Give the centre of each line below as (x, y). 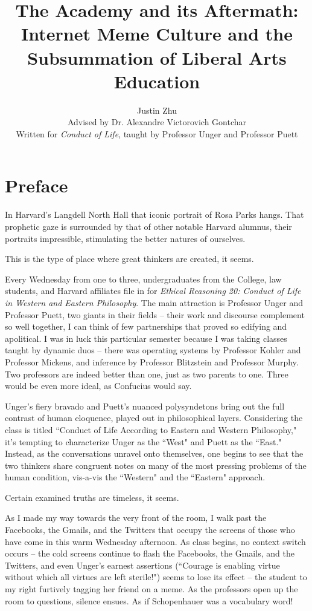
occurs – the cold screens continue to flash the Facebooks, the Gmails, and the (150, 553)
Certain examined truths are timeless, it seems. (92, 497)
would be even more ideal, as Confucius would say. (98, 386)
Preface (37, 185)
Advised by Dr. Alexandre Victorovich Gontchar (157, 122)
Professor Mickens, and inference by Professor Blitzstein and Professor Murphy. (152, 361)
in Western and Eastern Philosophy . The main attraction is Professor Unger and (154, 302)
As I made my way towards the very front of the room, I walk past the (136, 518)
